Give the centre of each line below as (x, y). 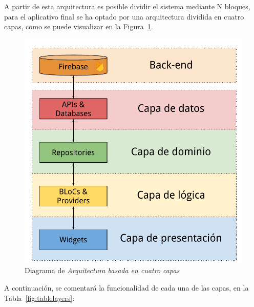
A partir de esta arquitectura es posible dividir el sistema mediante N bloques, (127, 6)
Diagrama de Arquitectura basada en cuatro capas (102, 270)
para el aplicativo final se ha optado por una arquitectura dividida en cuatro (124, 16)
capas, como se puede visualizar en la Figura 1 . (79, 26)
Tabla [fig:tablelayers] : (39, 298)
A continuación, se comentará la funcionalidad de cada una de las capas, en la (126, 287)
